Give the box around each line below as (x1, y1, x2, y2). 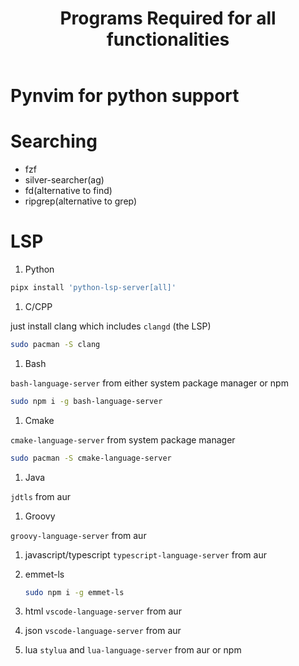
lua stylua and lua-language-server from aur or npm (24, 644, 242, 656)
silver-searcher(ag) (24, 174, 105, 186)
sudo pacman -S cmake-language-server (10, 453, 172, 463)
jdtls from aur (10, 490, 71, 502)
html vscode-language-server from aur (24, 605, 182, 617)
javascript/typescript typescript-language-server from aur (24, 548, 267, 561)
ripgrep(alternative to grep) (24, 195, 138, 207)
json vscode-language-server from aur (24, 625, 182, 637)
